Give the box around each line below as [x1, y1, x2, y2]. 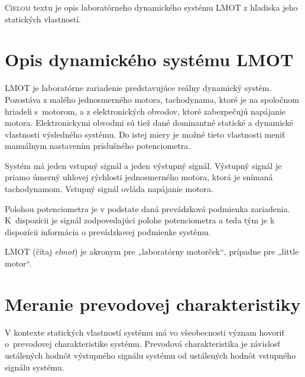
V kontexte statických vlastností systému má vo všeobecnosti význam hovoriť [5, 326, 285, 338]
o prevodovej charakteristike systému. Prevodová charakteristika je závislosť [5, 337, 281, 350]
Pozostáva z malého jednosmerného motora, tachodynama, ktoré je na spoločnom [5, 93, 299, 105]
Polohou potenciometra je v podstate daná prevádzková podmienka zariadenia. [5, 202, 290, 214]
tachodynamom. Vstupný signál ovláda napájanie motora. [5, 183, 213, 195]
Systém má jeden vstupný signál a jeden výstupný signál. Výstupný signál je [5, 159, 282, 171]
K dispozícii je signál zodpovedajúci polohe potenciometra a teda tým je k [5, 214, 275, 226]
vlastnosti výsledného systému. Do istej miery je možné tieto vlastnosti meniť [5, 128, 285, 140]
